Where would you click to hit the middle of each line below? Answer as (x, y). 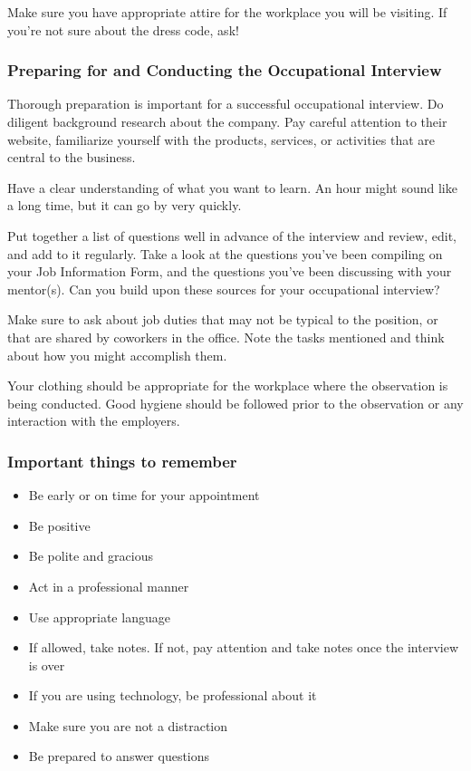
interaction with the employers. (94, 421)
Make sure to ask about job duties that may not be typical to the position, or (223, 319)
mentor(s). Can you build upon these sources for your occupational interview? (224, 289)
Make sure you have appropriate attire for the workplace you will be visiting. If (227, 12)
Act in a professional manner (109, 586)
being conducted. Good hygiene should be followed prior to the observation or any (235, 403)
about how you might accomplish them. (117, 355)
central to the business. (72, 157)
